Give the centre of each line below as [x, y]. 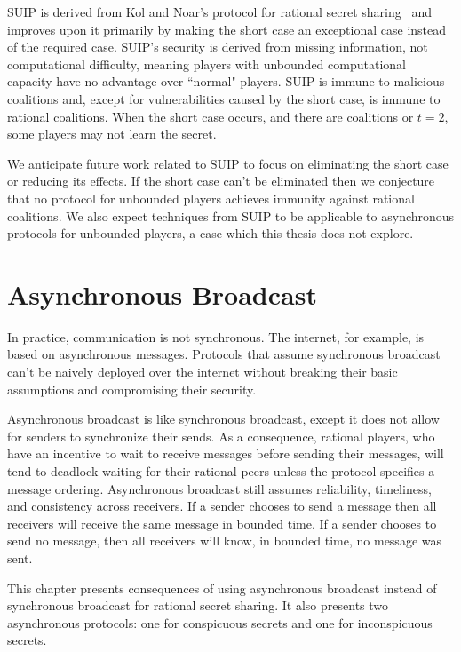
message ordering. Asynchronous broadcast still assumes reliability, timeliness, [219, 488]
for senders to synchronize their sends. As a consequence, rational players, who [221, 436]
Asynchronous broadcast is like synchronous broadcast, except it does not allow [223, 419]
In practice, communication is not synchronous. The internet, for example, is [216, 336]
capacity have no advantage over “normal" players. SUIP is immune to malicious [226, 81]
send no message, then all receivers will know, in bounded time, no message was [224, 541]
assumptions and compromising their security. [132, 389]
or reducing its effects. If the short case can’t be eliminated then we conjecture [221, 181]
